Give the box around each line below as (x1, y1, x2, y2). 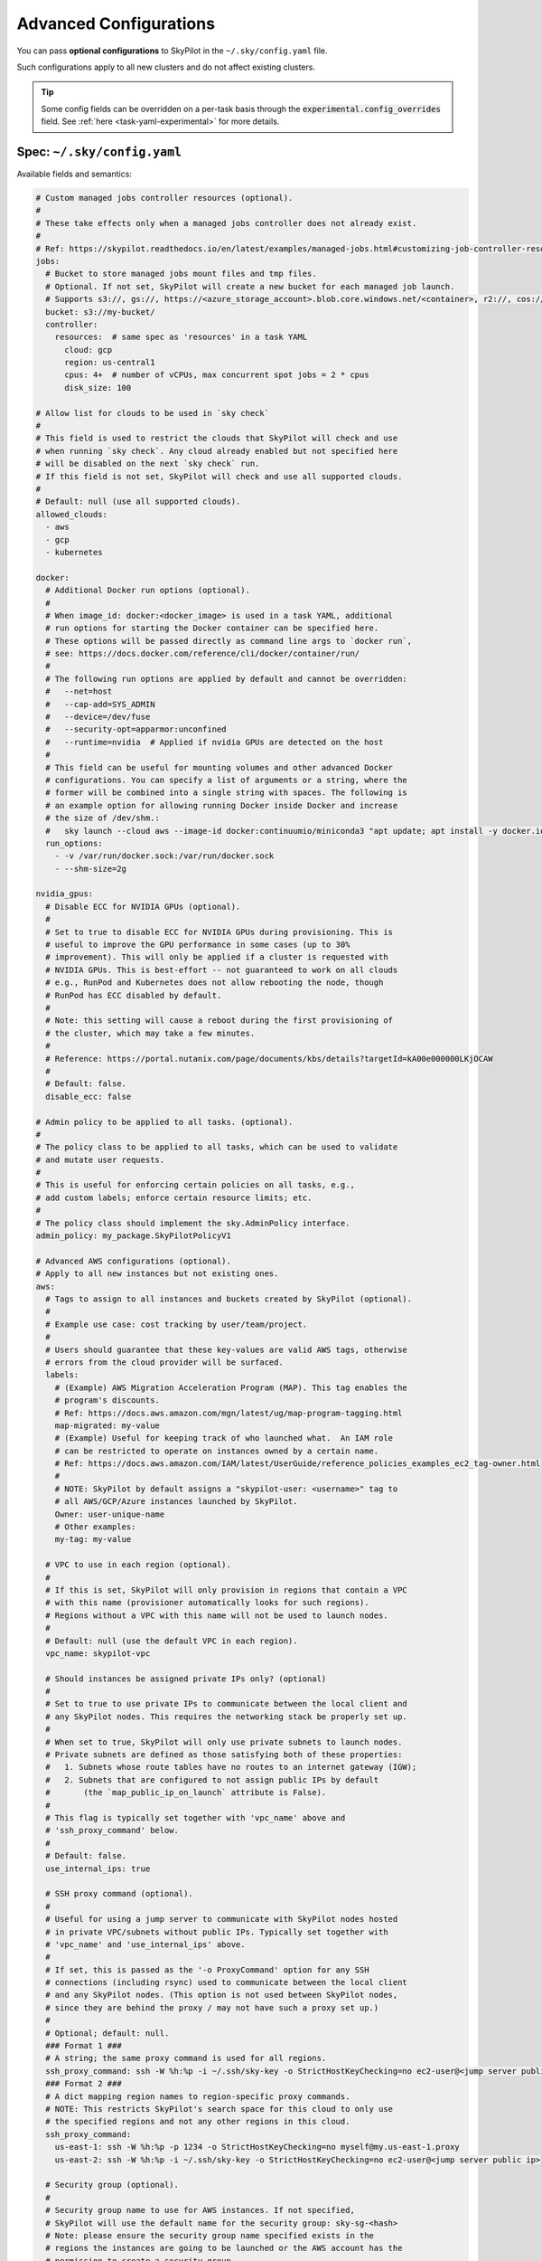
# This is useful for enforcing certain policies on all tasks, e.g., (35, 1180, 356, 1190)
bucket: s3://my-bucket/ (45, 307, 155, 317)
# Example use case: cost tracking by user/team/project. (45, 1319, 308, 1329)
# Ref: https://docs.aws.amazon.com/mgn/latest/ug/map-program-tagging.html (54, 1407, 403, 1418)
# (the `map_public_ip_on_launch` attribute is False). (45, 1787, 327, 1798)
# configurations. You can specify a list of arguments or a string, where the (45, 774, 408, 785)
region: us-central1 (64, 357, 155, 368)
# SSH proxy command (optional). (45, 1888, 193, 1899)
